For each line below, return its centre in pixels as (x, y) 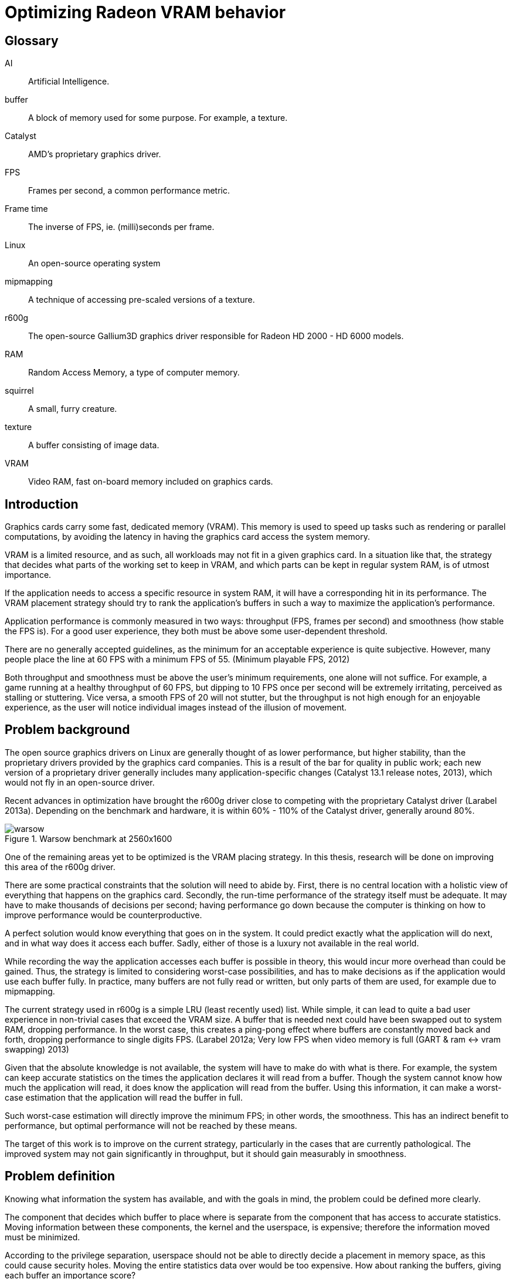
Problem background (67, 730)
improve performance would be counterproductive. (103, 915)
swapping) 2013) (37, 1049)
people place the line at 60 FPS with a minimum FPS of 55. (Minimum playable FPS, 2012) (177, 659)
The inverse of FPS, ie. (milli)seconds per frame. (121, 227)
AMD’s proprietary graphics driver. (95, 154)
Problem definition (60, 1176)
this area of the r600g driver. (60, 867)
